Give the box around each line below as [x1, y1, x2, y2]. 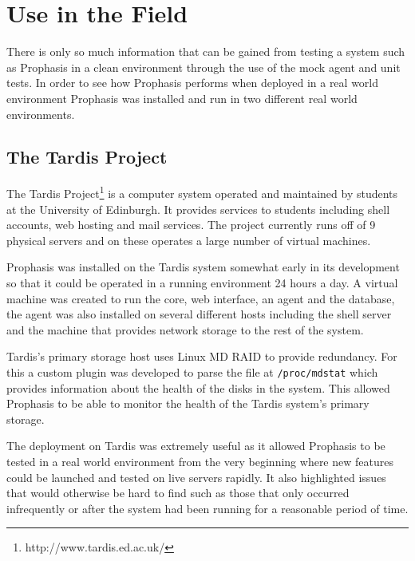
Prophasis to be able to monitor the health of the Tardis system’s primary [6, 395, 370, 412]
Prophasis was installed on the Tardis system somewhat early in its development [6, 259, 400, 275]
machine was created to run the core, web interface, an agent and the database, [6, 290, 395, 306]
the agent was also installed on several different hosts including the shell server [6, 306, 392, 322]
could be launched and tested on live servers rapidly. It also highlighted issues [6, 468, 386, 485]
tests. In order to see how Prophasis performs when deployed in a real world [6, 74, 379, 91]
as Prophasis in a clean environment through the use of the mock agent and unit [6, 58, 401, 75]
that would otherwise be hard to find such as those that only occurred [6, 484, 350, 501]
